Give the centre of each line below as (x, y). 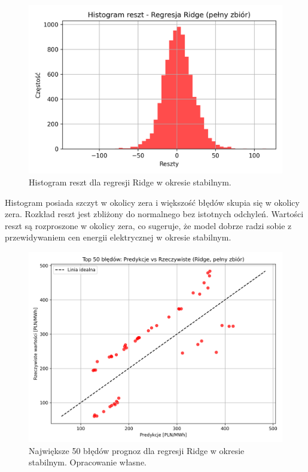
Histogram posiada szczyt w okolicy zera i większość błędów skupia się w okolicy (152, 202)
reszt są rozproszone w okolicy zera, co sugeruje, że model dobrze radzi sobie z (148, 225)
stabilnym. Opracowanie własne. (88, 462)
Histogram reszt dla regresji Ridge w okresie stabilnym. (130, 182)
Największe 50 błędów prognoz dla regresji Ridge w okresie (137, 450)
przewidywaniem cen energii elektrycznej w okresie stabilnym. (118, 237)
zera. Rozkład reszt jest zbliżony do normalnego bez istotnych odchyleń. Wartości (154, 214)
